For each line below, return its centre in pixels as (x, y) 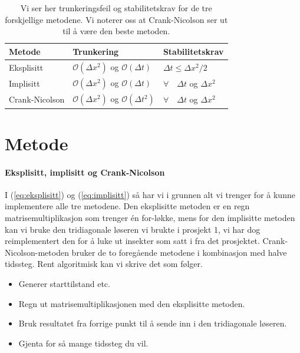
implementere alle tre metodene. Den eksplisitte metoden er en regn (127, 206)
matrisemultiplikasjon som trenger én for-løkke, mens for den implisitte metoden (150, 217)
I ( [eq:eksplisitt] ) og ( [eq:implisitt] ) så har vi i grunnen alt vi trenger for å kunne (150, 194)
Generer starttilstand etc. (64, 283)
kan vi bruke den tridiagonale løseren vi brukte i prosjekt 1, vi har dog (133, 229)
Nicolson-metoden (37, 252)
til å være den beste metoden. (116, 31)
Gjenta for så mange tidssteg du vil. (83, 343)
